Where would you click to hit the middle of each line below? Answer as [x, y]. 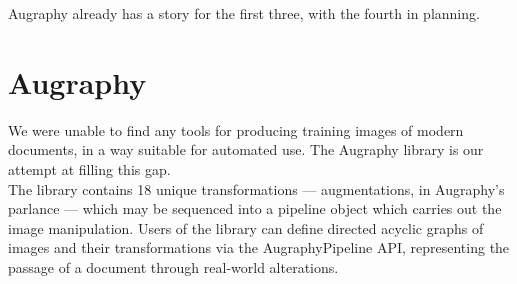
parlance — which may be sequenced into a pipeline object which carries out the [255, 208]
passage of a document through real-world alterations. [173, 266]
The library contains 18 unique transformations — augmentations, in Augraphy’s [256, 188]
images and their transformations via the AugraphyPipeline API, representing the [259, 247]
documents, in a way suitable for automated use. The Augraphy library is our [246, 149]
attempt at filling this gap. [89, 168]
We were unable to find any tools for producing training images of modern [236, 129]
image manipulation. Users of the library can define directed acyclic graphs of [246, 227]
